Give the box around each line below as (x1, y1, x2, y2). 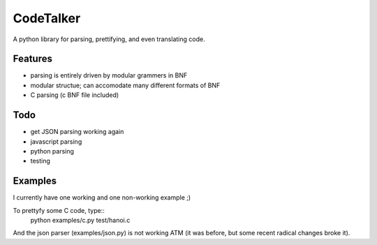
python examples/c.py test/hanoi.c (30, 216, 131, 224)
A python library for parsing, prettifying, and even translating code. (13, 35, 205, 43)
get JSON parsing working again (30, 128, 124, 136)
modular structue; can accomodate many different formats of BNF (30, 81, 221, 89)
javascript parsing (30, 137, 82, 146)
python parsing (30, 147, 75, 155)
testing (30, 157, 50, 165)
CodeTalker (13, 10, 81, 26)
